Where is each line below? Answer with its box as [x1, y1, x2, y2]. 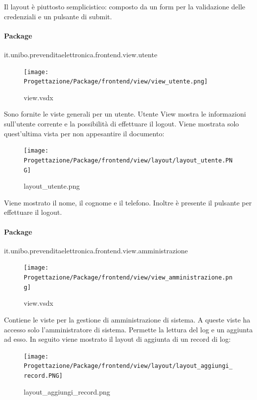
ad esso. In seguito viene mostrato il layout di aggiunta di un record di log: [4, 334, 231, 344]
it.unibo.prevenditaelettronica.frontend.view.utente [4, 49, 158, 59]
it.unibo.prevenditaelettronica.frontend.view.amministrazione [4, 245, 188, 255]
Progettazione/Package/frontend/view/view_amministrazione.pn [24, 274, 233, 281]
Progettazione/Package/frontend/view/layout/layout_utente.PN [24, 157, 233, 164]
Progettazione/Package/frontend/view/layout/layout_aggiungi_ [24, 362, 233, 370]
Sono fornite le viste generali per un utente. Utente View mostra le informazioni [4, 109, 246, 119]
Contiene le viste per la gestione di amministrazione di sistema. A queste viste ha [4, 314, 251, 324]
